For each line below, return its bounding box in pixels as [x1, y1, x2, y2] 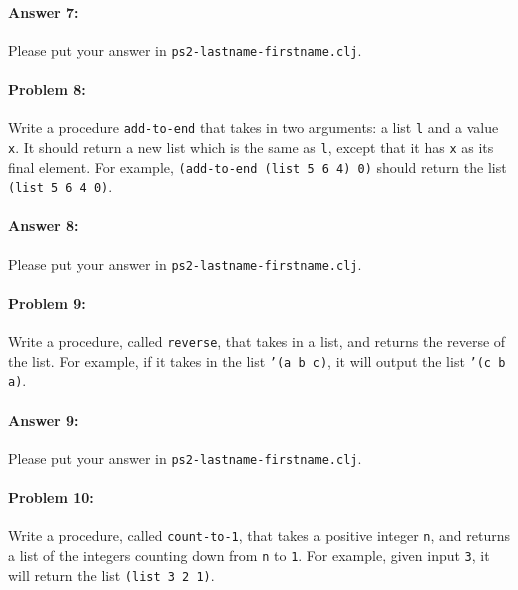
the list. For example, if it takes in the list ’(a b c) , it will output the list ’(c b [8, 350, 506, 371]
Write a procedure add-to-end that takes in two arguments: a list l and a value [8, 117, 499, 138]
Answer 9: [8, 409, 79, 430]
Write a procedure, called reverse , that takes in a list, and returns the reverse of [8, 331, 506, 352]
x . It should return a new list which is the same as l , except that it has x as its [8, 136, 494, 157]
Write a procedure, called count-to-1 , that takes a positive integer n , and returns [8, 525, 510, 546]
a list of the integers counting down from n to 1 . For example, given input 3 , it [8, 545, 490, 565]
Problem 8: [8, 79, 86, 100]
